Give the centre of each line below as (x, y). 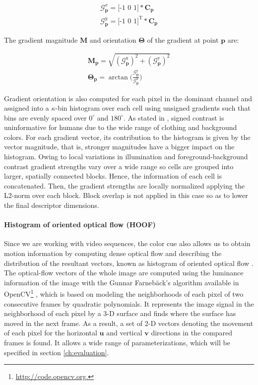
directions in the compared (192, 333)
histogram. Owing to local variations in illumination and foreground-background (126, 157)
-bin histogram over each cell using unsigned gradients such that (153, 108)
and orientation (113, 39)
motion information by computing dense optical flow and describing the (113, 253)
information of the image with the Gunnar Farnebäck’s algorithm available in (122, 282)
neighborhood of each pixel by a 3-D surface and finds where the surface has (120, 313)
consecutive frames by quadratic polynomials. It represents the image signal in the (129, 303)
